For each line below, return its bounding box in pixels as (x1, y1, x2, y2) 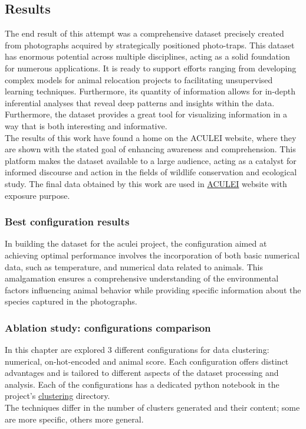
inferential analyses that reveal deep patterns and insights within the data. (5, 96, 275, 109)
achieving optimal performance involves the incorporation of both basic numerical (5, 248, 300, 261)
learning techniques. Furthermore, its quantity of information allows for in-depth (5, 85, 296, 97)
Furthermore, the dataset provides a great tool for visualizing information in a (5, 108, 288, 120)
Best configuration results (5, 214, 130, 229)
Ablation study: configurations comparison (5, 320, 211, 335)
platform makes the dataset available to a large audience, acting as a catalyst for (5, 154, 297, 166)
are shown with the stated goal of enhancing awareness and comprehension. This (5, 143, 296, 155)
